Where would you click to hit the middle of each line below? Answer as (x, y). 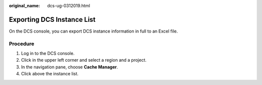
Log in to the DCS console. (48, 53)
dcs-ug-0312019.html (69, 6)
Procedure (22, 44)
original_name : (25, 6)
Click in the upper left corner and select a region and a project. (84, 60)
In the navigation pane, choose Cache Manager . (70, 67)
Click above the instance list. (50, 74)
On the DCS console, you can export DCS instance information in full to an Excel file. (93, 31)
